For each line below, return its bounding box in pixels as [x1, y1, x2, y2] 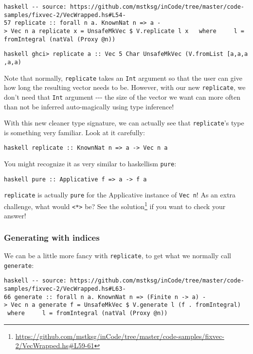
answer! [4, 211, 26, 221]
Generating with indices [4, 231, 100, 243]
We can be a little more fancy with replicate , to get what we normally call [4, 250, 231, 261]
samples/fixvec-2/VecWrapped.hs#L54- [4, 11, 126, 18]
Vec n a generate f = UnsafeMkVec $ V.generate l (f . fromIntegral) [11, 301, 241, 309]
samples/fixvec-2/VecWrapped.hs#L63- [4, 285, 126, 293]
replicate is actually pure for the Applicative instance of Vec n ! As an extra [4, 190, 236, 200]
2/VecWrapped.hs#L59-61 [15, 340, 94, 351]
